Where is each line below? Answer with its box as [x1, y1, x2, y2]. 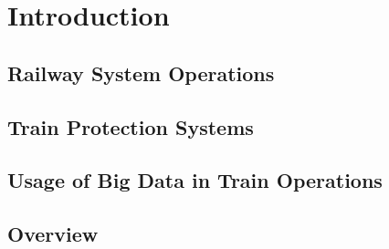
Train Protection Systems [7, 112, 254, 140]
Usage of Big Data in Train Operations [7, 166, 383, 194]
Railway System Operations [7, 58, 275, 87]
